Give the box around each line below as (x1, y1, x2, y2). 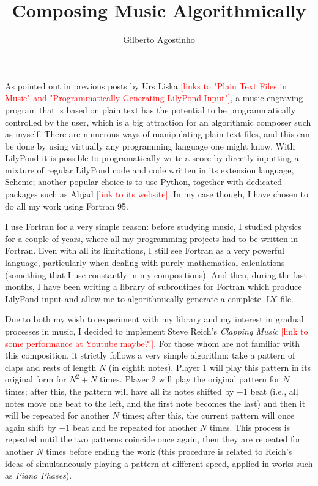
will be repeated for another (5, 409, 109, 422)
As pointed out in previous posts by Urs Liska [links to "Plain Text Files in (5, 79, 287, 92)
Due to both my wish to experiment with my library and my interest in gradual (5, 313, 304, 325)
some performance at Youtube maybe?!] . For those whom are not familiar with (5, 336, 300, 349)
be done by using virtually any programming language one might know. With (5, 139, 295, 152)
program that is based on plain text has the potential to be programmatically (5, 103, 296, 116)
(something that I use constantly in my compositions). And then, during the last (5, 268, 308, 281)
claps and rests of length (5, 360, 97, 373)
